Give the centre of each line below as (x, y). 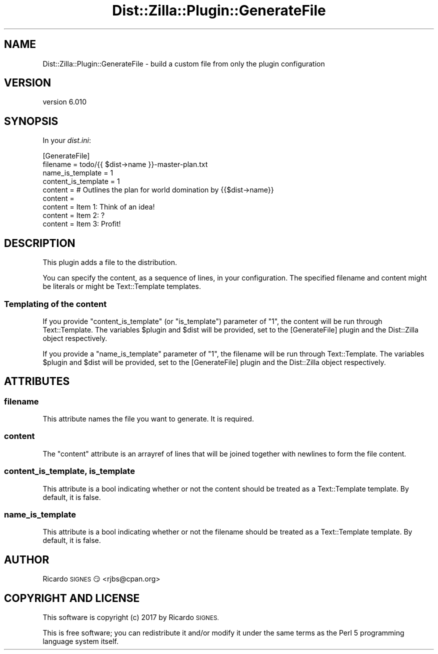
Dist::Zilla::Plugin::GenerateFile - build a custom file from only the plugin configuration (184, 63)
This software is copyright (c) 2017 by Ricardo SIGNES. (131, 617)
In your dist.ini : (67, 140)
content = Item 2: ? (74, 215)
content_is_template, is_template (69, 471)
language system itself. (80, 641)
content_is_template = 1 (81, 181)
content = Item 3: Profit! (82, 224)
